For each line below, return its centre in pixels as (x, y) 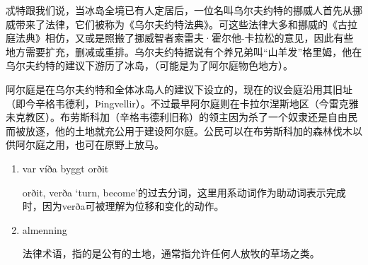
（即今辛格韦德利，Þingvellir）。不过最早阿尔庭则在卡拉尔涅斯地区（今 (167, 103)
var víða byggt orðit (65, 168)
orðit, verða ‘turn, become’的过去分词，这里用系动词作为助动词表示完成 (184, 192)
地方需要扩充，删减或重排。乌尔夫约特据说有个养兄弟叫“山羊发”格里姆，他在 (184, 51)
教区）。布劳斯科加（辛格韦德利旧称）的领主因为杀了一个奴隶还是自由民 (191, 117)
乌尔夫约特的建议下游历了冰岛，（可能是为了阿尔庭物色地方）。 (149, 65)
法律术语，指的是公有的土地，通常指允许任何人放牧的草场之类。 (171, 253)
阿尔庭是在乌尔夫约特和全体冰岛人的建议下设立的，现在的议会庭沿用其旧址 (179, 89)
